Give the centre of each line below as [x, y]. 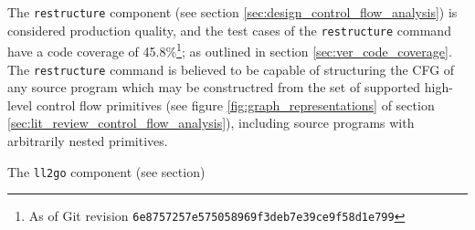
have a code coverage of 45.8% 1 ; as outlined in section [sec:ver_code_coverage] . [230, 50]
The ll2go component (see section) [106, 171]
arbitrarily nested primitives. [88, 141]
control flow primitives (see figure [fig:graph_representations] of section [235, 105]
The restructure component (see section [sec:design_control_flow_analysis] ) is [232, 12]
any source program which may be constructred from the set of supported [214, 87]
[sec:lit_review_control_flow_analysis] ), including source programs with [211, 123]
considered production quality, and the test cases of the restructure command [229, 30]
